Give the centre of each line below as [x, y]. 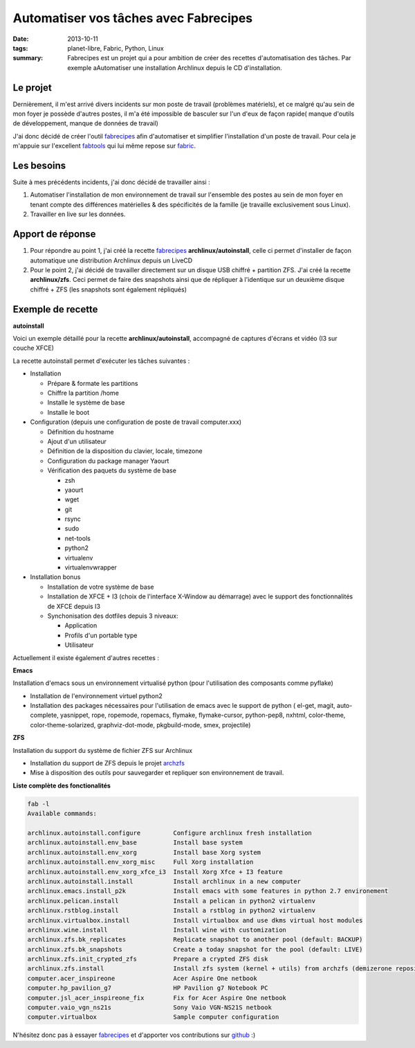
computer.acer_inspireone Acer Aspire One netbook [142, 978]
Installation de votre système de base [101, 587]
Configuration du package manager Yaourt [108, 461]
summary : [28, 58]
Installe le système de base [86, 402]
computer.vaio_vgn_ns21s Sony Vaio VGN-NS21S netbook [150, 1007]
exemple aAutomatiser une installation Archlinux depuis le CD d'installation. [175, 68]
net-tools [78, 538]
